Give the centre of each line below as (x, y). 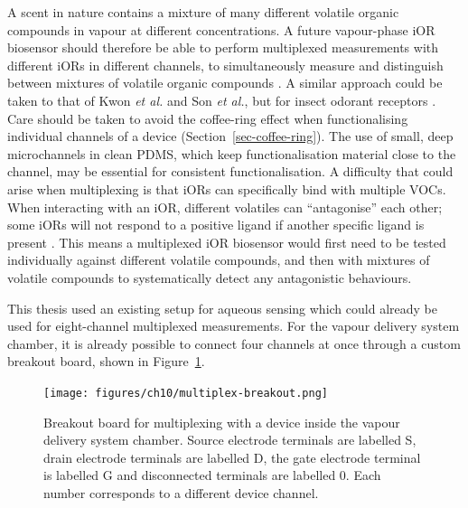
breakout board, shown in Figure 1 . (106, 361)
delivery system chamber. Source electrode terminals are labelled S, (230, 440)
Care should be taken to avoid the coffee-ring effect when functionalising (208, 118)
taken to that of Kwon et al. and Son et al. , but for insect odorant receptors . (222, 100)
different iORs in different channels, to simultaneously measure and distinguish (225, 65)
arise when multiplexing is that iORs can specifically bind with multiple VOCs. (227, 188)
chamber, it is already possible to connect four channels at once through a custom (234, 343)
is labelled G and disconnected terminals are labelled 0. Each (212, 475)
